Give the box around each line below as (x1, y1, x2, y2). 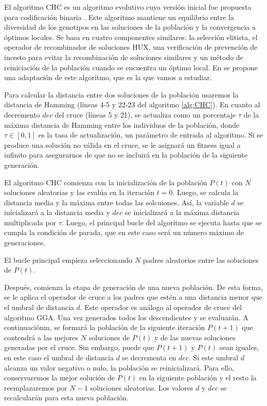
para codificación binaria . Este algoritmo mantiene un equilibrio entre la (4, 11, 234, 22)
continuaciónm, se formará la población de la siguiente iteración (4, 322, 205, 333)
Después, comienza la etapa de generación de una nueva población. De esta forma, (4, 281, 263, 292)
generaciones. (4, 237, 46, 248)
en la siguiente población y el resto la (139, 372, 257, 383)
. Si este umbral (188, 352, 238, 362)
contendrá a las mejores (4, 332, 79, 342)
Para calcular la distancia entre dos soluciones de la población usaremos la (4, 89, 239, 100)
